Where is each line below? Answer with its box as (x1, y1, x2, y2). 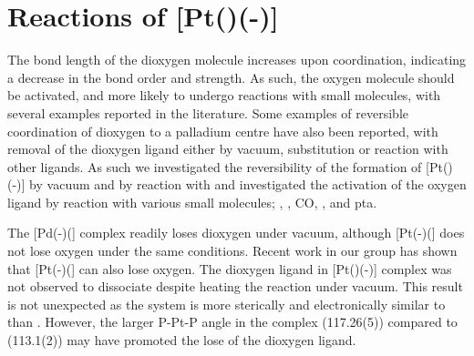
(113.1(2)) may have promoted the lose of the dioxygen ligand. (7, 331, 356, 350)
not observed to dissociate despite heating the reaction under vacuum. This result (7, 277, 463, 296)
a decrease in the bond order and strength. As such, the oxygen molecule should (7, 67, 455, 86)
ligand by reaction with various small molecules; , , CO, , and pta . (7, 192, 377, 211)
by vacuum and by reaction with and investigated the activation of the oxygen (29, 175, 467, 194)
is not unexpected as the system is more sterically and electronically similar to (7, 294, 446, 313)
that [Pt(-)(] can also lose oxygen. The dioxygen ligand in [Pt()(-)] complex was (7, 259, 452, 278)
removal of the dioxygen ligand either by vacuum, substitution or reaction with (7, 139, 448, 158)
